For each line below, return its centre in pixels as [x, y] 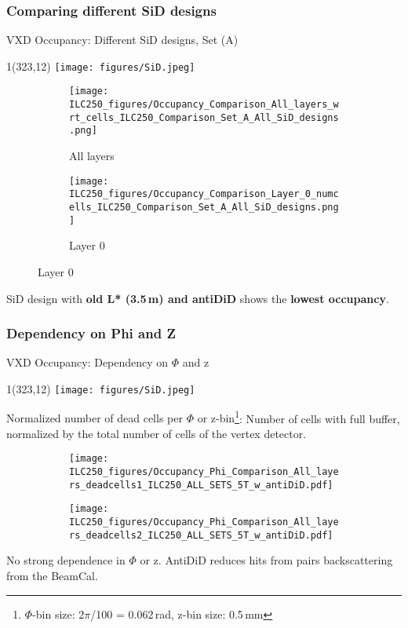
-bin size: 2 [58, 613]
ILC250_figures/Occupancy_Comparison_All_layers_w [204, 105]
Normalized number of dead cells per [95, 418]
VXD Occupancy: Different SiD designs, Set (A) [122, 40]
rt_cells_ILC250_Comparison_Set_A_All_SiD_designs [204, 117]
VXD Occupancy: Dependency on [87, 362]
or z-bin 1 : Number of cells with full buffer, [299, 417]
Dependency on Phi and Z [91, 333]
